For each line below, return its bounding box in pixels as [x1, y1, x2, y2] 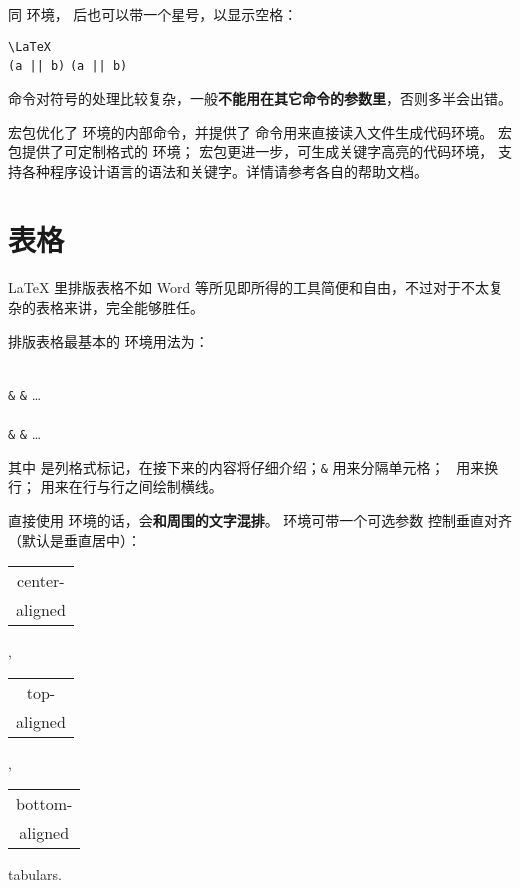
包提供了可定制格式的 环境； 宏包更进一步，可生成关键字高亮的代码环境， [8, 141, 494, 162]
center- [17, 569, 65, 593]
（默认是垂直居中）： [8, 529, 141, 550]
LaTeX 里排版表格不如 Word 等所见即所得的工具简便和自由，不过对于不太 [8, 277, 489, 298]
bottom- [16, 792, 73, 816]
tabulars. [8, 864, 62, 885]
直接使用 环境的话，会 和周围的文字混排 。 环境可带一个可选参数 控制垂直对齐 [8, 509, 512, 530]
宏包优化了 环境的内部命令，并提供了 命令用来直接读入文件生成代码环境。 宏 [8, 121, 512, 142]
